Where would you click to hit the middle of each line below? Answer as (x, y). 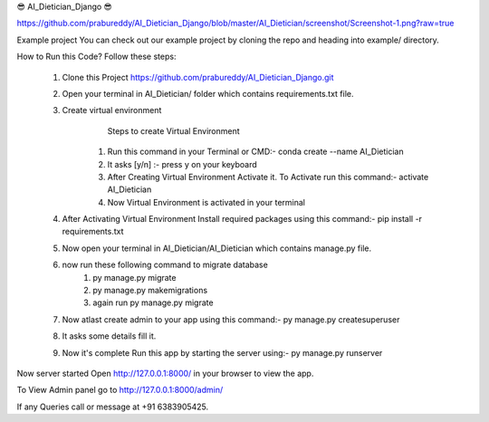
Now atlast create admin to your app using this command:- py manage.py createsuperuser (231, 319)
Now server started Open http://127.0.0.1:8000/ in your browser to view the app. (165, 373)
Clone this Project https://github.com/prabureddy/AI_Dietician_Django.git (198, 77)
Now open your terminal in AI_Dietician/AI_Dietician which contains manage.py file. (216, 248)
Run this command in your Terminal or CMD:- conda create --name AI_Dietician (255, 152)
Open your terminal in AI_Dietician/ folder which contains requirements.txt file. (208, 93)
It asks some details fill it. (109, 336)
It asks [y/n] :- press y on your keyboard (182, 164)
